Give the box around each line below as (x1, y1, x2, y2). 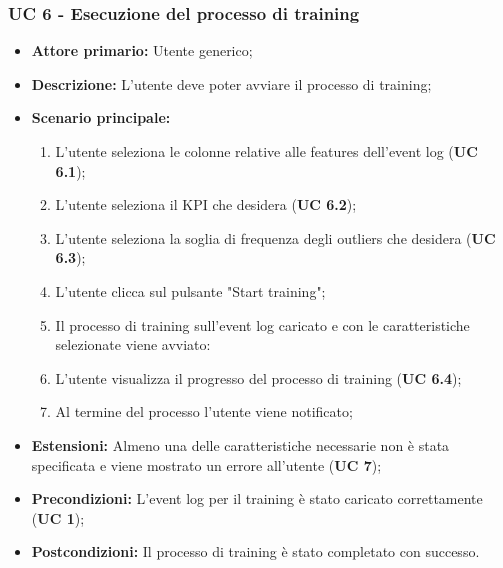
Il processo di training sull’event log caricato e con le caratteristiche (55, 314, 470, 335)
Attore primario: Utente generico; (31, 40, 253, 61)
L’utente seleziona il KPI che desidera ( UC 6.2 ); (55, 194, 357, 215)
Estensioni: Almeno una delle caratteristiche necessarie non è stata (31, 434, 450, 455)
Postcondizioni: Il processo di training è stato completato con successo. (31, 541, 480, 562)
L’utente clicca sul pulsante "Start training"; (55, 280, 326, 301)
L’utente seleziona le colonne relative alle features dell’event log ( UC (55, 141, 478, 161)
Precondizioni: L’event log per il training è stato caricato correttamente (31, 488, 483, 509)
